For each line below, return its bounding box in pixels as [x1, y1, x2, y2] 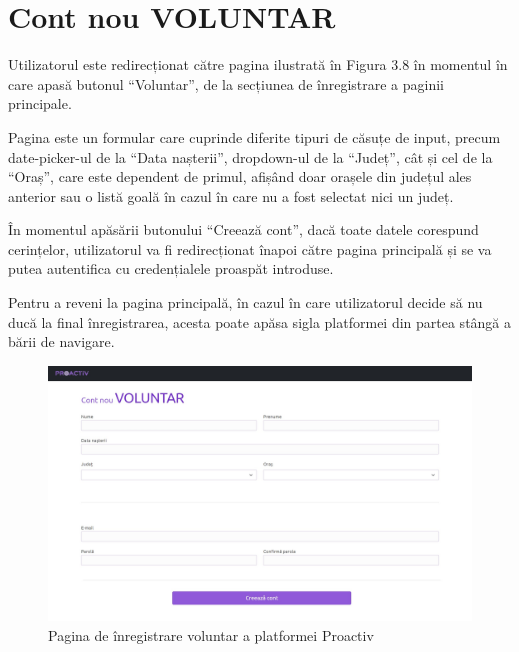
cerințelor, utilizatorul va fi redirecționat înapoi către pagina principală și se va [8, 238, 492, 259]
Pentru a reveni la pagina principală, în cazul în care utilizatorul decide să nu [8, 292, 483, 313]
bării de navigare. [8, 331, 115, 352]
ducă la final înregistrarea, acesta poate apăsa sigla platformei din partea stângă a [8, 311, 512, 332]
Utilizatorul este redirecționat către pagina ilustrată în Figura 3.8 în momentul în [8, 54, 508, 75]
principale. [8, 93, 72, 114]
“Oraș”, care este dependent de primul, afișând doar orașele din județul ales [8, 166, 472, 187]
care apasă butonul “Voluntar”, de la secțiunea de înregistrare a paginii [8, 73, 445, 94]
